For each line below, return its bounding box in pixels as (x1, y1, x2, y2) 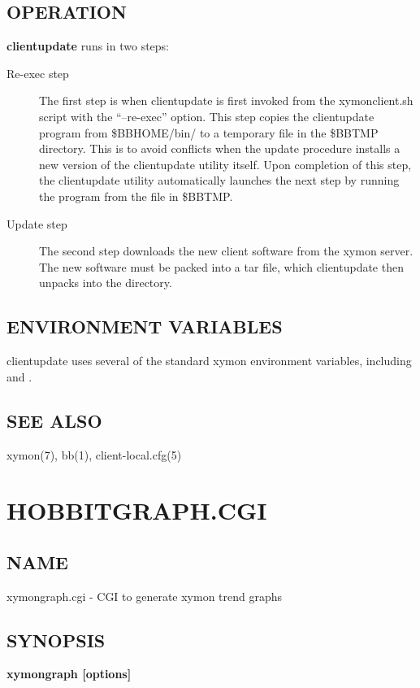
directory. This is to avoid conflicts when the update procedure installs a (39, 140, 401, 157)
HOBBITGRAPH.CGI (6, 494, 267, 527)
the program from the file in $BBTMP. (39, 187, 233, 204)
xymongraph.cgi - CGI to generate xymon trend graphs (6, 587, 283, 604)
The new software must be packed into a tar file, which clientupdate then (39, 258, 404, 275)
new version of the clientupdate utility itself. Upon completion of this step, (39, 155, 412, 172)
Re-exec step (6, 64, 69, 81)
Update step (6, 215, 67, 232)
